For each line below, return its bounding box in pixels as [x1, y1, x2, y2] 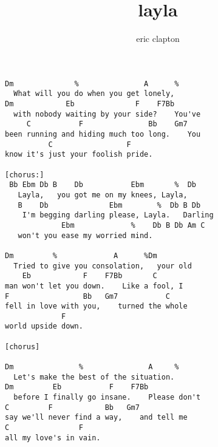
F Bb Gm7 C [5, 292, 171, 301]
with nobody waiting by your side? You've [13, 109, 201, 118]
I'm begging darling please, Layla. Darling [22, 211, 214, 220]
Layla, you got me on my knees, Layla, [18, 190, 188, 199]
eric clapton [136, 32, 180, 45]
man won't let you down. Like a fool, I [5, 281, 183, 290]
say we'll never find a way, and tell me [5, 413, 188, 422]
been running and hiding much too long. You [5, 130, 201, 138]
